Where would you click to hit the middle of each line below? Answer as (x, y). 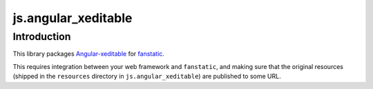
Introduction (42, 37)
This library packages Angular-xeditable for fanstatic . (89, 54)
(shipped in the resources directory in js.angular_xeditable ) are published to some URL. (147, 77)
